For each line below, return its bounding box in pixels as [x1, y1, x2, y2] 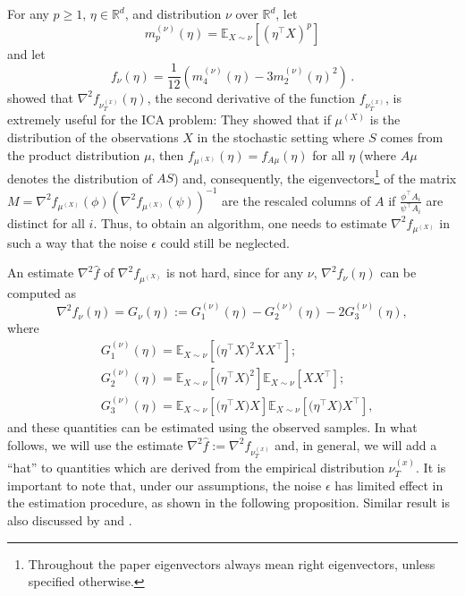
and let [7, 44, 46, 63]
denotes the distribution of [7, 168, 153, 187]
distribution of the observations [7, 128, 179, 146]
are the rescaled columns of [222, 191, 371, 209]
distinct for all [7, 213, 85, 232]
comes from [380, 128, 444, 146]
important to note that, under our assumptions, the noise [7, 475, 322, 494]
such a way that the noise [7, 233, 148, 251]
